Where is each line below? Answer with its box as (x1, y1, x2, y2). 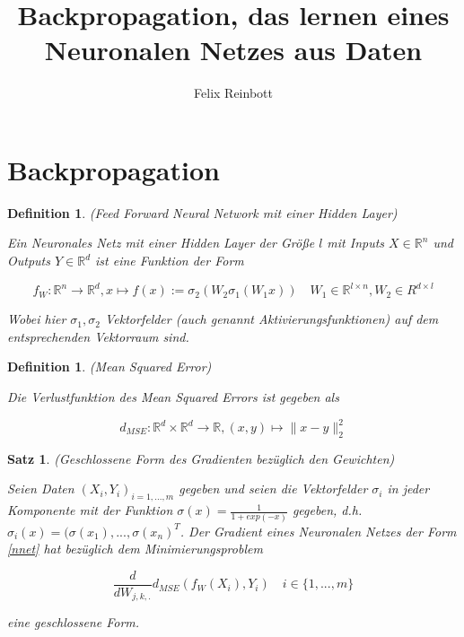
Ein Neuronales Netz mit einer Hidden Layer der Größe (7, 233, 315, 252)
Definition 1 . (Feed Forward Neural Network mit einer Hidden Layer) (7, 203, 398, 222)
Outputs (7, 251, 50, 270)
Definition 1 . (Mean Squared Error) (7, 357, 212, 376)
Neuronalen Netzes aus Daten (44, 31, 423, 68)
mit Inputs (327, 233, 385, 252)
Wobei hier (7, 310, 66, 328)
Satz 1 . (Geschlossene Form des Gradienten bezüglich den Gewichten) (7, 449, 395, 467)
